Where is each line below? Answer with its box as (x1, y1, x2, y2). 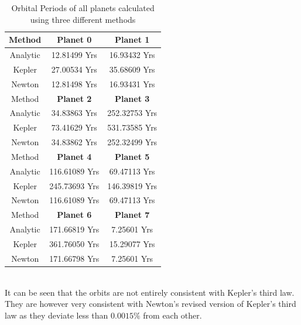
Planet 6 (57, 208, 92, 221)
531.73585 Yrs (107, 121, 158, 134)
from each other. (143, 309, 202, 321)
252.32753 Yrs (107, 107, 158, 119)
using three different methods (30, 13, 136, 25)
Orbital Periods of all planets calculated (11, 2, 155, 13)
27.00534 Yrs (51, 63, 97, 75)
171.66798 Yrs (49, 252, 100, 264)
